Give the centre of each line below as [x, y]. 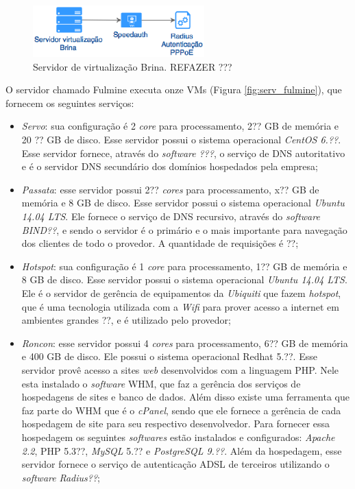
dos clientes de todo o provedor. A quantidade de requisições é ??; [160, 243]
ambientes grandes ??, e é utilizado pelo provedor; [126, 320]
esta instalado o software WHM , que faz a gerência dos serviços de [161, 383]
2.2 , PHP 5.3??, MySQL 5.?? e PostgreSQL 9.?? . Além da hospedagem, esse [182, 450]
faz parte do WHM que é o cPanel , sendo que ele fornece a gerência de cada [181, 410]
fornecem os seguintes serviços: [70, 103]
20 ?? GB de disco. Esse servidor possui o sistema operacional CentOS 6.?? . [181, 140]
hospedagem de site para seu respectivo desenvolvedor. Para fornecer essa [176, 424]
